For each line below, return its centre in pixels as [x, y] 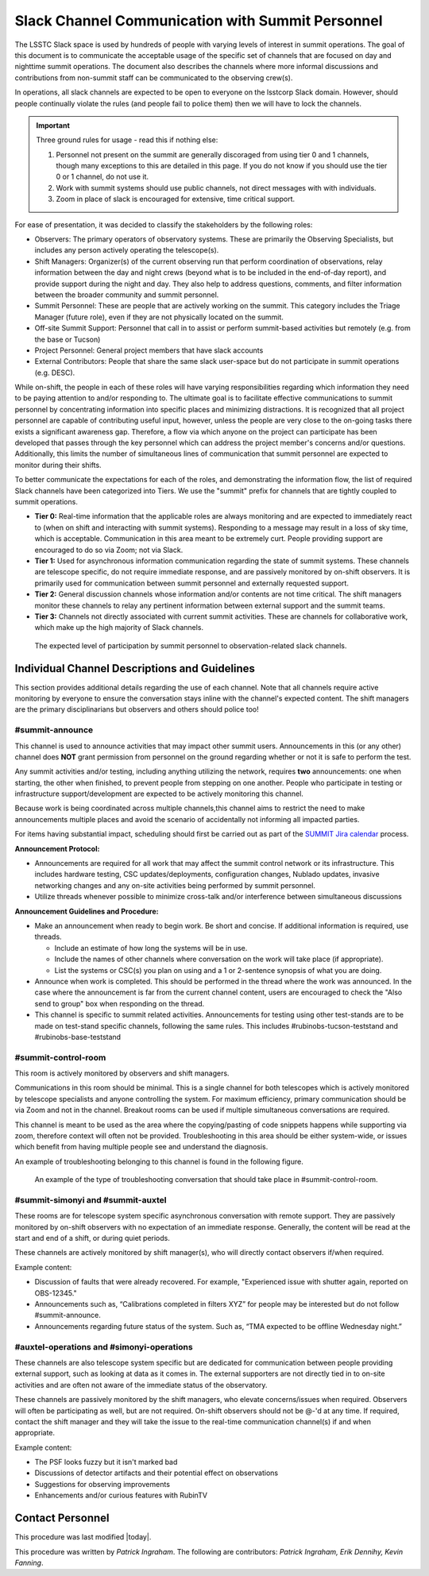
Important [53, 125]
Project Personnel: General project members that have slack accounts [149, 350]
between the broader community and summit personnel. [127, 295]
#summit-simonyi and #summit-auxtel [91, 1199]
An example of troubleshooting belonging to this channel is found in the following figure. [159, 1161]
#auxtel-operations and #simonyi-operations [104, 1346]
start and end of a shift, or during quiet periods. [93, 1238]
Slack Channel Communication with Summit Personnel [199, 21]
